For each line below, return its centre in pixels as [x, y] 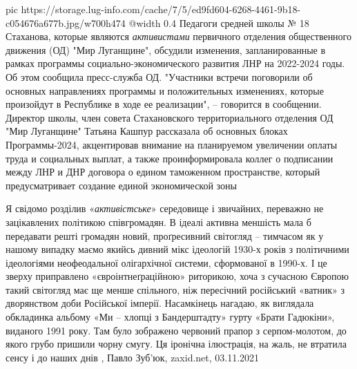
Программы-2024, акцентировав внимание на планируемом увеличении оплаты [172, 144]
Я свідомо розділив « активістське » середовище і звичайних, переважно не [165, 208]
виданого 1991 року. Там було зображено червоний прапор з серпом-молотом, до [176, 330]
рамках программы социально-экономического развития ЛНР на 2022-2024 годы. [175, 63]
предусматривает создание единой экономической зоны [121, 185]
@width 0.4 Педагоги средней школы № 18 [219, 22]
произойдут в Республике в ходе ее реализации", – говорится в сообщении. [164, 104]
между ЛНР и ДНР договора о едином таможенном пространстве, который [163, 172]
